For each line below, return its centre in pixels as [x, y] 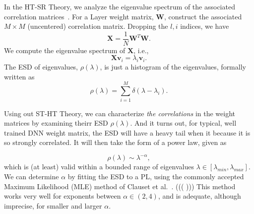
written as [19, 76]
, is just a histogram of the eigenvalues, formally [173, 67]
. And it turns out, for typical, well [183, 123]
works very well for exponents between [63, 196]
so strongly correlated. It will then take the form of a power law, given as [115, 142]
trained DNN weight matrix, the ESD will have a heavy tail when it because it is [127, 132]
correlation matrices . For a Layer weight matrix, [79, 16]
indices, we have [205, 26]
